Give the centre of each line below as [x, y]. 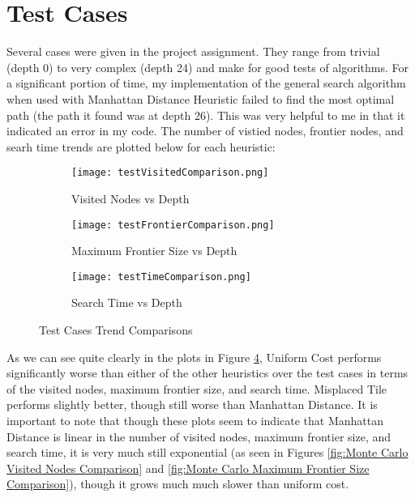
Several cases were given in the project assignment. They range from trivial [193, 51]
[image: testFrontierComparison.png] [173, 225]
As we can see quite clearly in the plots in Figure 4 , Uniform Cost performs [194, 357]
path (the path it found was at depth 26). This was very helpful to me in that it [206, 115]
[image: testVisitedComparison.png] [170, 173]
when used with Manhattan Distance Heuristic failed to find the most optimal [201, 98]
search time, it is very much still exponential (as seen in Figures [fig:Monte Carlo [207, 452]
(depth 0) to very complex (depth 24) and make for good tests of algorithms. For [208, 67]
